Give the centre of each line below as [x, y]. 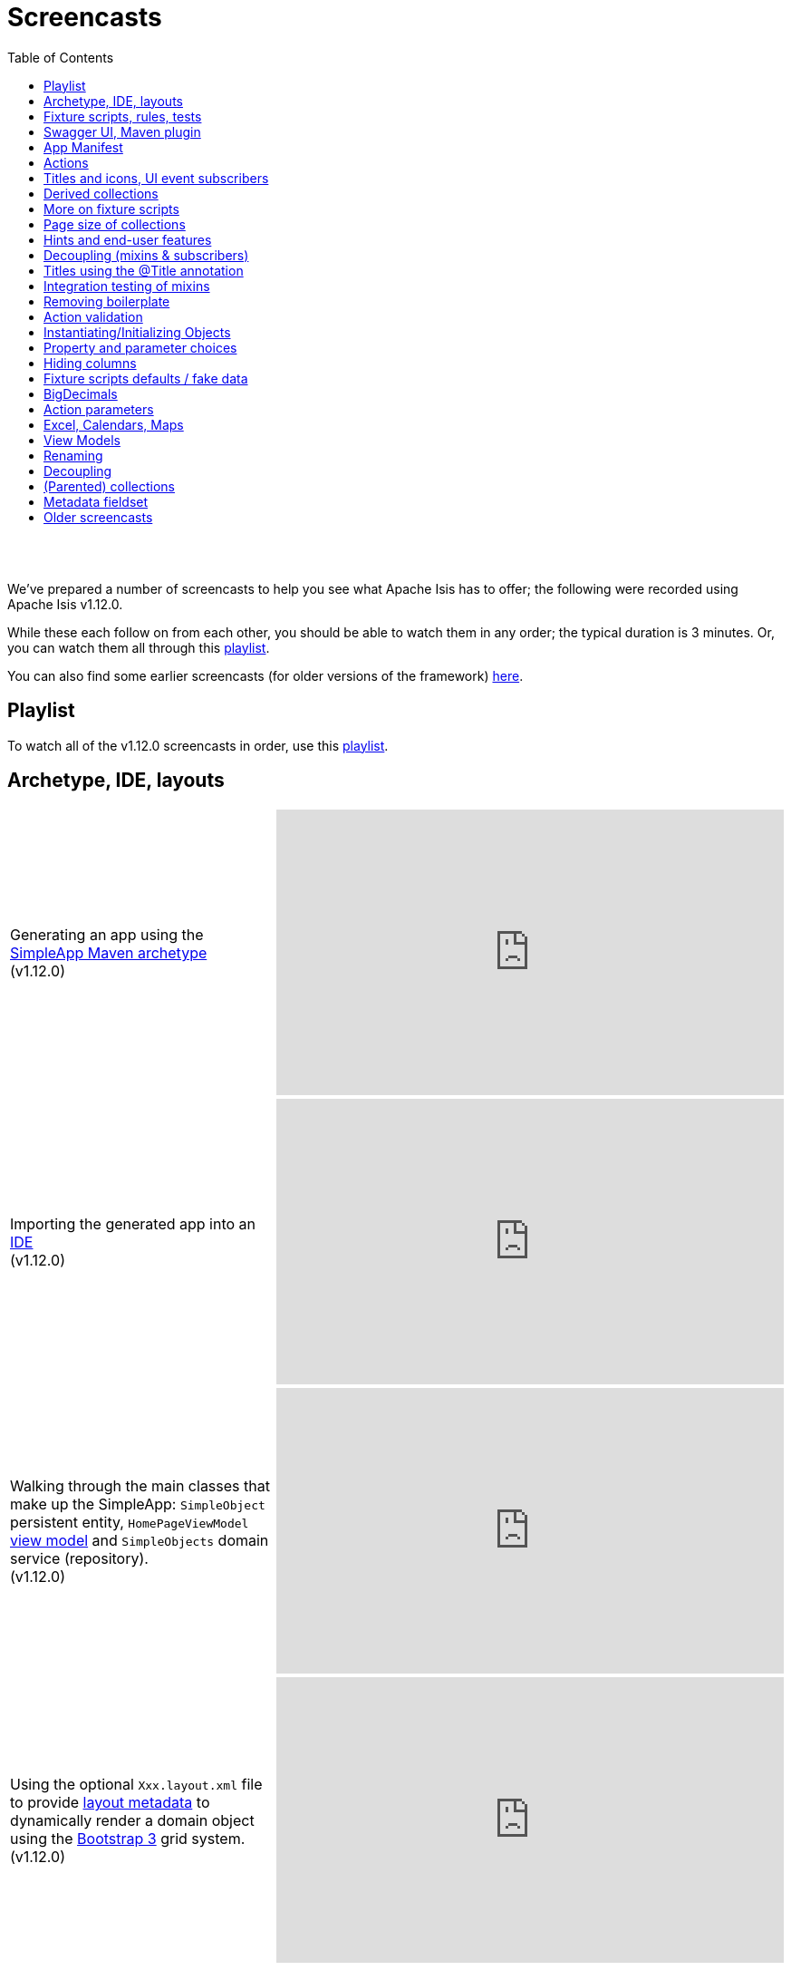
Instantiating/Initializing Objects [137, 332]
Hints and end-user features [128, 239]
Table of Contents [61, 57]
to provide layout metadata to [110, 1802]
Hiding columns [90, 363]
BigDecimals [81, 393]
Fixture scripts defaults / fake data [146, 378]
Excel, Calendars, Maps [114, 424]
